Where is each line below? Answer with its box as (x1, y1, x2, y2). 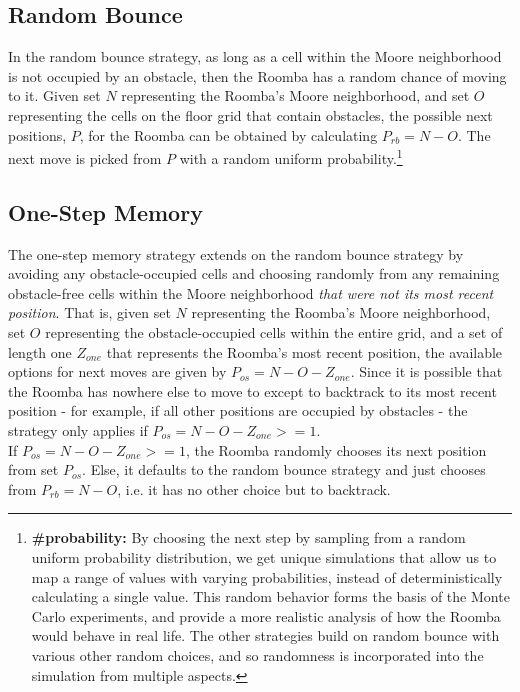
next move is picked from (8, 147, 162, 168)
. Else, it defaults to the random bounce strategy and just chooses (82, 459, 486, 480)
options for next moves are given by (8, 361, 227, 382)
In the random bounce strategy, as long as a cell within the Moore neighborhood (8, 46, 502, 67)
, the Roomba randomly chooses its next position (185, 439, 487, 460)
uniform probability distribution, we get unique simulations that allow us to (31, 546, 497, 567)
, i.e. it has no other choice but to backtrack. (117, 478, 391, 499)
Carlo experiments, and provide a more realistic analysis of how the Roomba (31, 605, 501, 626)
